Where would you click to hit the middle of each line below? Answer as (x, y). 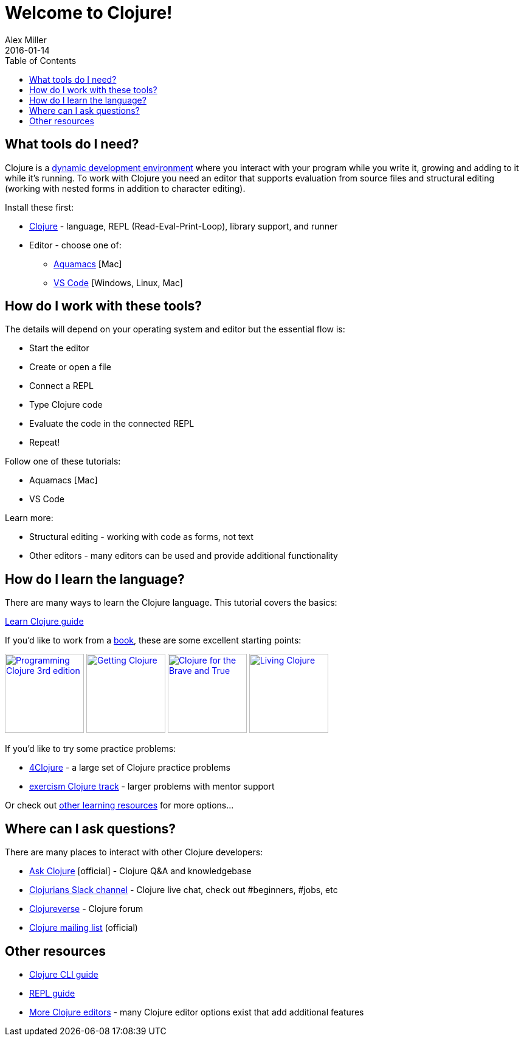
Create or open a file (70, 367)
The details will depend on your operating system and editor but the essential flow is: (175, 329)
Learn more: (29, 518)
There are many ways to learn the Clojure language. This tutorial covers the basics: (171, 603)
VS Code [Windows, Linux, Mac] (118, 282)
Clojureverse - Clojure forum (86, 909)
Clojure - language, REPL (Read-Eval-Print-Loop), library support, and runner (184, 226)
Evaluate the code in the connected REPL (112, 424)
